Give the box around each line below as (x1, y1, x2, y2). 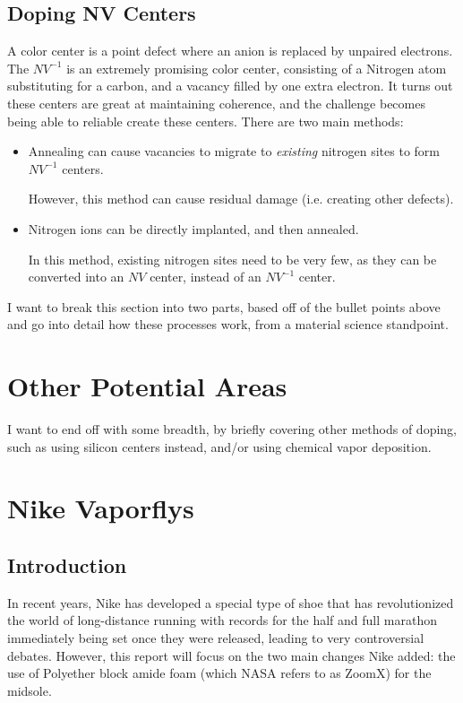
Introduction (7, 551, 127, 578)
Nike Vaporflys (7, 490, 194, 526)
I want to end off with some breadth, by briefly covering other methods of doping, (7, 420, 457, 438)
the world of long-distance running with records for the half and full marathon (7, 611, 437, 629)
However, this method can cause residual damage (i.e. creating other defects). (28, 189, 454, 208)
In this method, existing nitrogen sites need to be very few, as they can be (28, 249, 437, 268)
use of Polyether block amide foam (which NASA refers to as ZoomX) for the (7, 664, 432, 682)
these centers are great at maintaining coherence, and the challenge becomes (7, 93, 425, 112)
